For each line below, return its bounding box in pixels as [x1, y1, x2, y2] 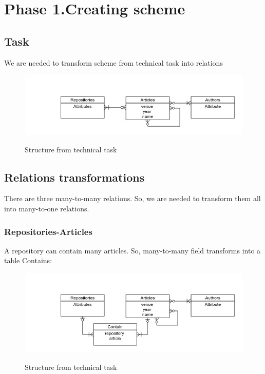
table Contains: [4, 255, 52, 266]
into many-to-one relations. [4, 203, 89, 214]
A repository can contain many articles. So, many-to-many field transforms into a [4, 245, 261, 255]
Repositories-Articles [4, 225, 92, 238]
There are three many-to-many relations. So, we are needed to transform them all [4, 193, 261, 204]
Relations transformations [4, 169, 145, 185]
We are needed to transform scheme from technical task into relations [4, 57, 223, 68]
